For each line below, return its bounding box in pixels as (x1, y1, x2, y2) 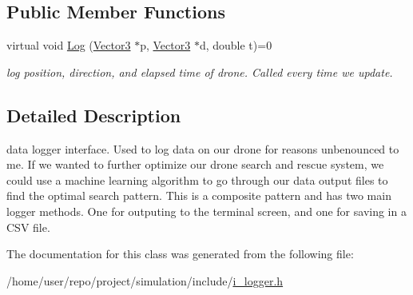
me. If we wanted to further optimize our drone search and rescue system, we (6, 156, 384, 173)
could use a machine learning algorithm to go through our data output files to (6, 171, 388, 188)
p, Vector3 (140, 37, 191, 54)
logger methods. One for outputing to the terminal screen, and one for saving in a (6, 202, 407, 219)
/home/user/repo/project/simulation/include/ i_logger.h (6, 272, 284, 289)
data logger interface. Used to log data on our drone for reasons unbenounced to (6, 140, 399, 157)
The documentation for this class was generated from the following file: (6, 245, 354, 262)
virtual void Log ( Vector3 (6, 37, 131, 54)
